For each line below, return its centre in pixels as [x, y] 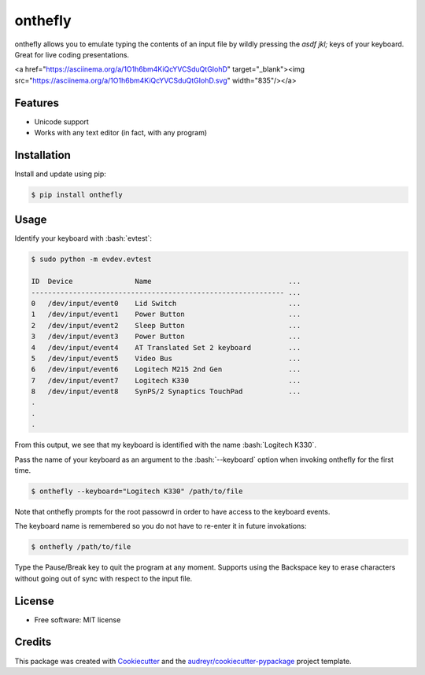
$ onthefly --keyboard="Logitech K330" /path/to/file [137, 491]
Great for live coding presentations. [72, 54]
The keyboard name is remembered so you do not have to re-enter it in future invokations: [161, 526]
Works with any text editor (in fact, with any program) [121, 133]
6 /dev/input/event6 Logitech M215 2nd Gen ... [166, 369]
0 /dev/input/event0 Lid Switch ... [166, 303]
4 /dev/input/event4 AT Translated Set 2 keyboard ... [166, 347]
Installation [42, 155]
